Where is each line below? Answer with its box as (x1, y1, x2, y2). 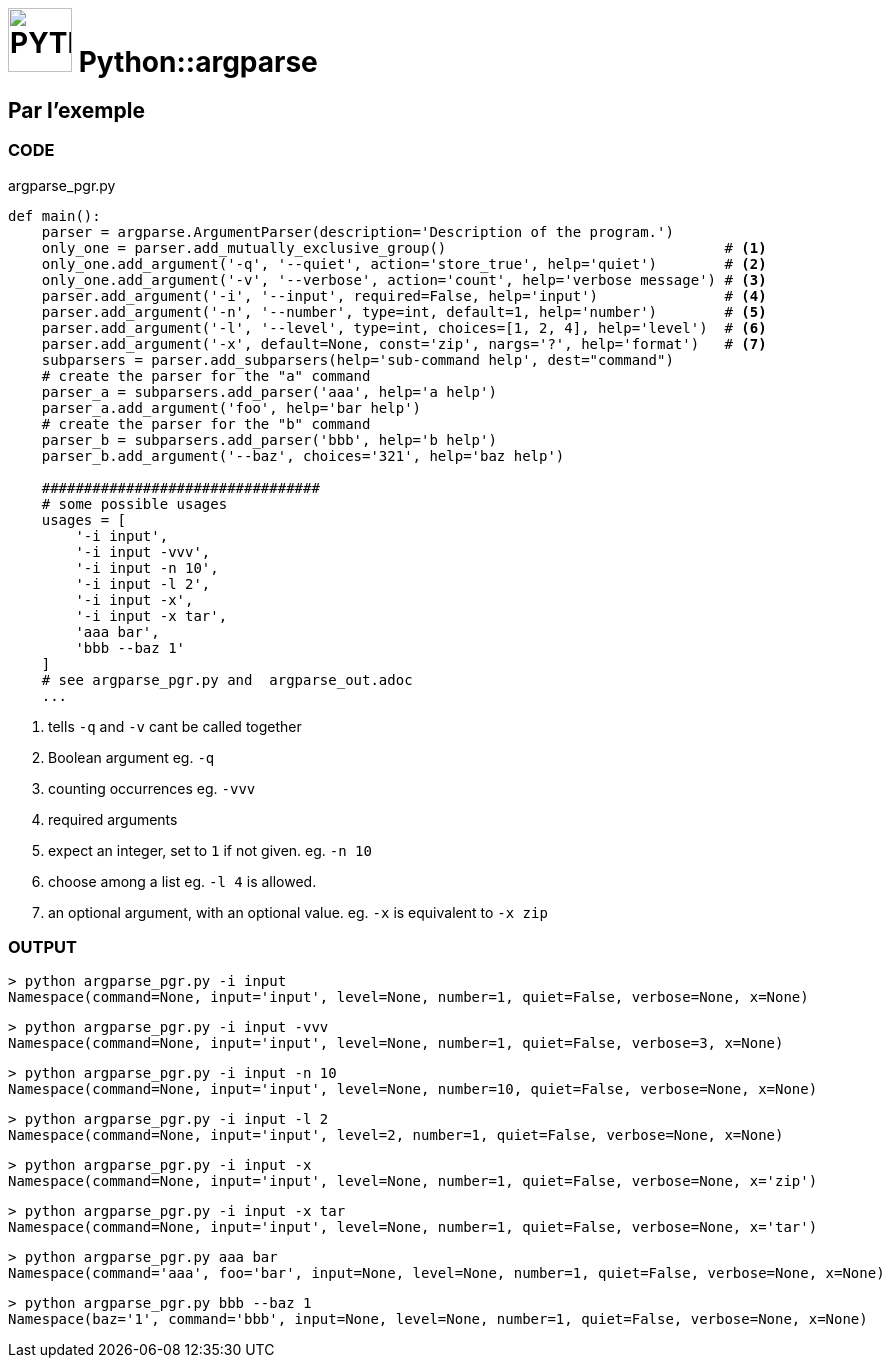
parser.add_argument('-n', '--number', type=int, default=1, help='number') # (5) (41, 303, 767, 320)
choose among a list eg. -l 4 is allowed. (48, 872, 317, 890)
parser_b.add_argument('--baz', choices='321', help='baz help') (41, 447, 565, 464)
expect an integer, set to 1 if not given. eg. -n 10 (48, 841, 372, 859)
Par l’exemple (8, 97, 145, 123)
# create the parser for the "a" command (41, 367, 371, 384)
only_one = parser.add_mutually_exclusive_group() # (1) (41, 239, 767, 256)
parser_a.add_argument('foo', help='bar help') (41, 399, 422, 416)
